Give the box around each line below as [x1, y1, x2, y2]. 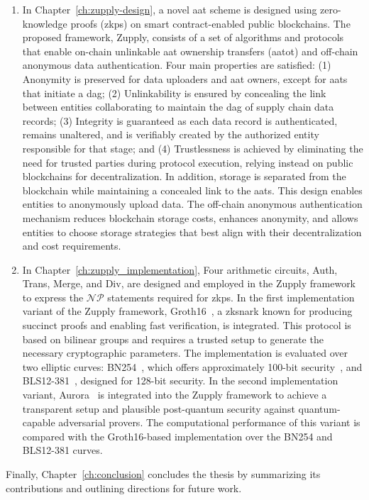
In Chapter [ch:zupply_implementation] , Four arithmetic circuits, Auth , [22, 262, 338, 277]
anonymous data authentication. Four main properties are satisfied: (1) [22, 57, 331, 72]
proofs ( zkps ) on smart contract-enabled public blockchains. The [70, 16, 351, 30]
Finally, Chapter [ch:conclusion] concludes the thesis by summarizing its [6, 467, 321, 481]
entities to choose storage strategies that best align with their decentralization [22, 224, 362, 239]
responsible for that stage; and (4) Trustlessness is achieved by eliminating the [22, 140, 363, 155]
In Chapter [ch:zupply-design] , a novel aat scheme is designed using [22, 2, 317, 16]
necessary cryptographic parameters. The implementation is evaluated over [22, 345, 348, 360]
